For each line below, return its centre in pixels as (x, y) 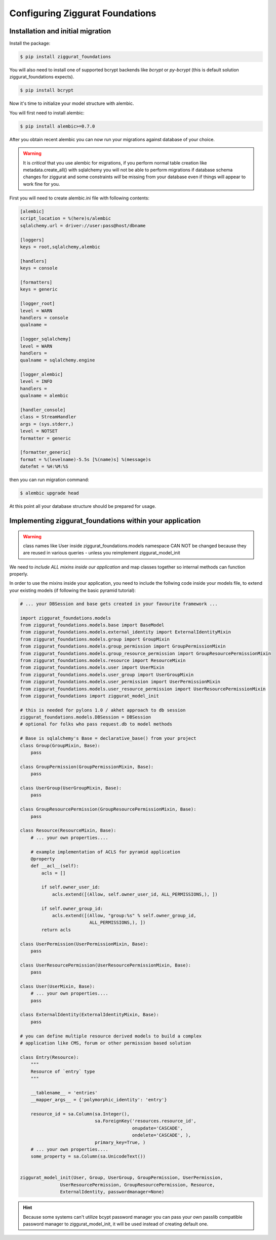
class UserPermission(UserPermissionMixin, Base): (84, 944)
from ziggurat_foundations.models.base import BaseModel (92, 625)
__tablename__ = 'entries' (64, 1093)
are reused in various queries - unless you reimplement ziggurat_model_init (102, 553)
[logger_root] (37, 304)
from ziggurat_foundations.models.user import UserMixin (92, 668)
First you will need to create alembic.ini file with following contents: (79, 198)
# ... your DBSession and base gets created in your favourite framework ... (119, 604)
